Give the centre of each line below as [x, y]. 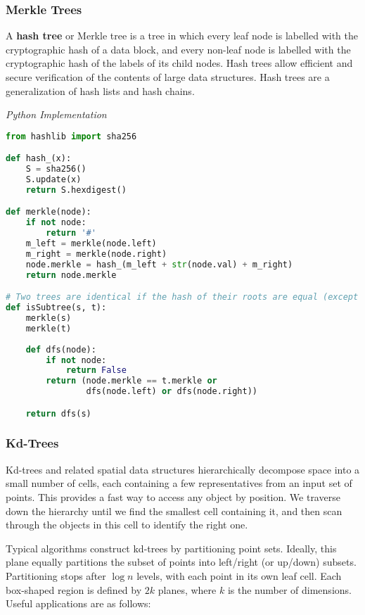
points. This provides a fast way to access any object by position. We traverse [173, 496]
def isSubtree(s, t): [56, 308]
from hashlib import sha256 [71, 136]
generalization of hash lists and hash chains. [100, 90]
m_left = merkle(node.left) [91, 244]
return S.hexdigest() [76, 190]
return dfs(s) [58, 413]
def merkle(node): [49, 212]
